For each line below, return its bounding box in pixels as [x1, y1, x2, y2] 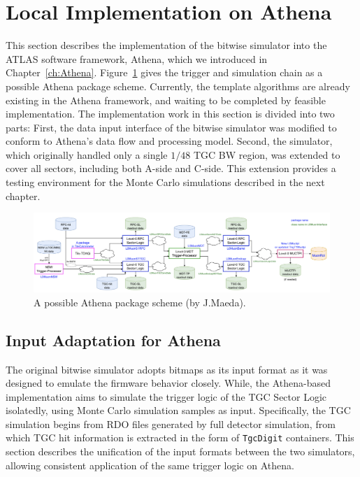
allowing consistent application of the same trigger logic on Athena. [6, 457, 294, 472]
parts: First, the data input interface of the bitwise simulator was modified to [6, 120, 337, 134]
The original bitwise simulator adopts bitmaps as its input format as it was [6, 362, 328, 376]
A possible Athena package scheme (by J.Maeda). [34, 294, 246, 309]
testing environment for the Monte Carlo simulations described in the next [6, 175, 325, 190]
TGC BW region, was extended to [193, 147, 340, 162]
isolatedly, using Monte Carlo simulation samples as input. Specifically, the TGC [6, 403, 351, 418]
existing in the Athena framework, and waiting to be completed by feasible [6, 92, 326, 107]
